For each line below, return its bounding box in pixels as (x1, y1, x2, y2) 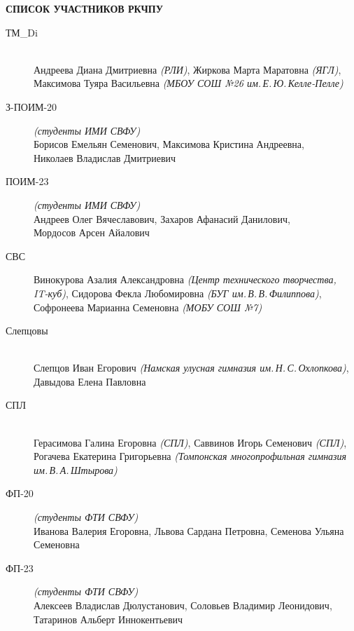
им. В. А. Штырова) (34, 462, 118, 477)
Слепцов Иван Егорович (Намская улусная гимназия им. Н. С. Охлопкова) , (34, 360, 349, 375)
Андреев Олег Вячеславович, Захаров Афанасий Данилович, (34, 211, 290, 226)
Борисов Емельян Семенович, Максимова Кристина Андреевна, (34, 137, 304, 151)
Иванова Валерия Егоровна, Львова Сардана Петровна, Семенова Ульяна (34, 523, 344, 538)
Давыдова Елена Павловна (34, 374, 146, 388)
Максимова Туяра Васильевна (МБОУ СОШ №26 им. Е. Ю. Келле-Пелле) (34, 76, 344, 90)
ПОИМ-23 (6, 174, 49, 189)
